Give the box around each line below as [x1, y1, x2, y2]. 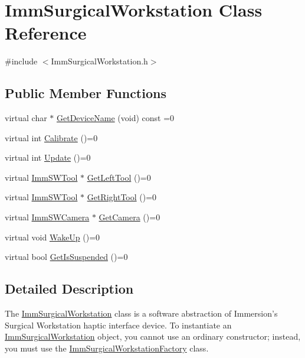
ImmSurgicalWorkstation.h [51, 55, 148, 67]
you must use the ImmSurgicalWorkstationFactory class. [5, 341, 209, 354]
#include [5, 55, 38, 67]
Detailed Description [5, 279, 134, 298]
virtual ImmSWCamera [5, 211, 90, 223]
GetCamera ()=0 [99, 211, 160, 223]
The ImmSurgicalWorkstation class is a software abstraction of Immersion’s [5, 307, 278, 320]
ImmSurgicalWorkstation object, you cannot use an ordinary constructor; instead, [5, 330, 301, 343]
